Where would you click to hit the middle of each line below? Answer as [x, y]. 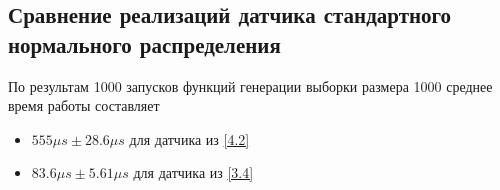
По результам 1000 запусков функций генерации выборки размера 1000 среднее [250, 85]
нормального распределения [144, 43]
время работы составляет [84, 105]
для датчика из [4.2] [189, 138]
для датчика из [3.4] [193, 172]
